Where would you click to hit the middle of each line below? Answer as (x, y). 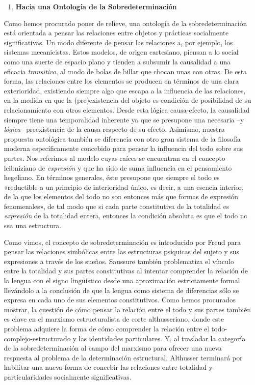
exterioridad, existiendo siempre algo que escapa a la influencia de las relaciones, (125, 90)
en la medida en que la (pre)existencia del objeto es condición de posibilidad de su (127, 100)
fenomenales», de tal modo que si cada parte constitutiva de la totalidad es (116, 206)
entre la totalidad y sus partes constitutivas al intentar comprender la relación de (126, 271)
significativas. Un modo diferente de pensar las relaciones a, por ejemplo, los (118, 42)
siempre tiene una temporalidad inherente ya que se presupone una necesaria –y (124, 119)
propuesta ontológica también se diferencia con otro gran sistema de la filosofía (122, 138)
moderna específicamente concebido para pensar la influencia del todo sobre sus (124, 148)
